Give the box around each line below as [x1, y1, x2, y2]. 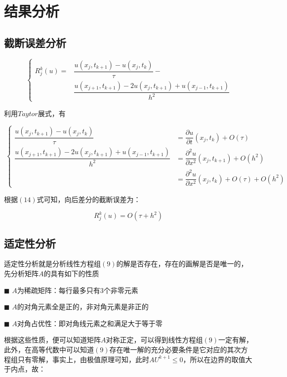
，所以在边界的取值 [183, 354, 246, 364]
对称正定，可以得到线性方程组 [106, 335, 203, 345]
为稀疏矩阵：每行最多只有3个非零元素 [17, 285, 138, 295]
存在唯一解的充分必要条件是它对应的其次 [109, 344, 241, 355]
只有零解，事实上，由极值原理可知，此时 [17, 354, 149, 364]
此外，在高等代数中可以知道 [4, 344, 94, 355]
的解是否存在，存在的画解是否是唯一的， [116, 258, 248, 269]
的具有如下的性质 [43, 268, 99, 279]
